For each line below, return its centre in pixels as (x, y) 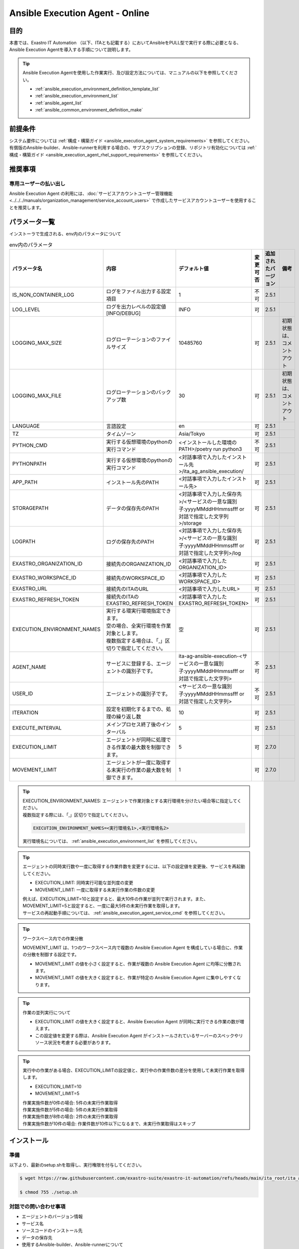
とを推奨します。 (27, 207)
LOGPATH (24, 542)
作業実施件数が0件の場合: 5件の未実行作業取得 (70, 1103)
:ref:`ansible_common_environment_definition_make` (89, 110)
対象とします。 (124, 633)
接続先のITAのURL (128, 589)
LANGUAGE (26, 426)
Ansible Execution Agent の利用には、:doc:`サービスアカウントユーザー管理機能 (91, 194)
